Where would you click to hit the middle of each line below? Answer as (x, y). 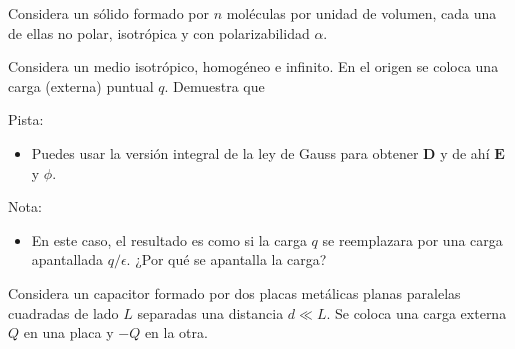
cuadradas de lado (63, 312)
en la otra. (176, 332)
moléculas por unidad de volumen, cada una (361, 13)
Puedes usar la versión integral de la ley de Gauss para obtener (225, 152)
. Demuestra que (214, 85)
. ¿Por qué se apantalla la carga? (226, 259)
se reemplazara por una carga (412, 239)
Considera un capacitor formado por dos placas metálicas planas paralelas (234, 292)
